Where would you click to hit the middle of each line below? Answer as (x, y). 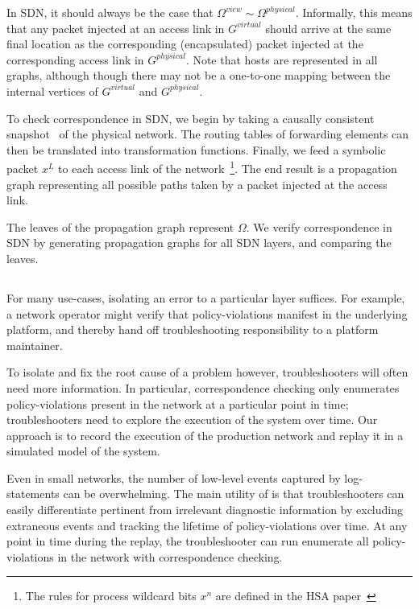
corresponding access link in (75, 59)
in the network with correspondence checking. (170, 556)
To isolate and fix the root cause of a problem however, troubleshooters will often (207, 372)
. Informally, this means (354, 12)
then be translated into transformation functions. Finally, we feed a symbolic (196, 149)
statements (33, 494)
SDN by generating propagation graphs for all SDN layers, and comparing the (199, 243)
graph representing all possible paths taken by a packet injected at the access (197, 184)
